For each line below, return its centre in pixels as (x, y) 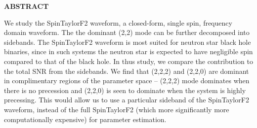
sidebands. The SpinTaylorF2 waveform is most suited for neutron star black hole (128, 42)
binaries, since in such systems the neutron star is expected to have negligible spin (128, 51)
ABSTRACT (26, 6)
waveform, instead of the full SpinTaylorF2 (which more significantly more (117, 109)
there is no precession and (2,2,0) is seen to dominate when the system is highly (125, 90)
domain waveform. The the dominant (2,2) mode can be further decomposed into (127, 32)
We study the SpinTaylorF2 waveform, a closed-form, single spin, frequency (118, 22)
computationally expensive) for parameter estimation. (85, 119)
